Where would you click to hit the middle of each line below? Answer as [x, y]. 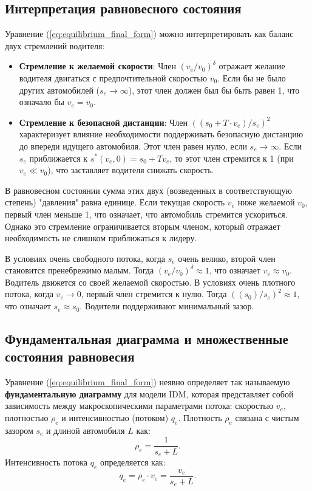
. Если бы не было [252, 77]
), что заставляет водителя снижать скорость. [131, 170]
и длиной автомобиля [86, 430]
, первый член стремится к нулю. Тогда [154, 294]
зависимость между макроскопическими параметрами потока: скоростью [139, 406]
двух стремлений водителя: [55, 45]
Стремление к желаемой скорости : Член [97, 66]
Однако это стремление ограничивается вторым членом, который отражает [143, 226]
